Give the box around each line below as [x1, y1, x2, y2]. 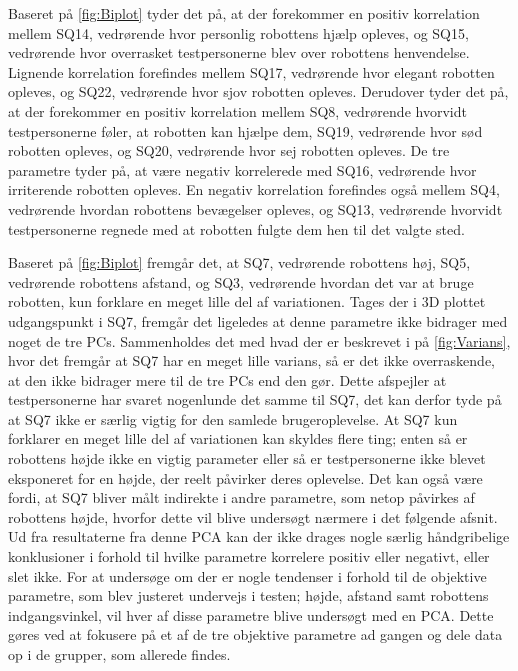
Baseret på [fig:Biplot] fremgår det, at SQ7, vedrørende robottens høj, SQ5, [8, 252, 471, 273]
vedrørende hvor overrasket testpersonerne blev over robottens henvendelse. [8, 42, 470, 63]
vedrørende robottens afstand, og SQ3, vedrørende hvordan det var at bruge [8, 271, 474, 292]
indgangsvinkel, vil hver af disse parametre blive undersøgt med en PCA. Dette [8, 604, 494, 625]
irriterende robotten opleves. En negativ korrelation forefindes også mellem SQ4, [8, 179, 500, 200]
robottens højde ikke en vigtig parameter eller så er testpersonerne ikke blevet [8, 448, 486, 469]
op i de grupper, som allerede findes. [8, 644, 231, 664]
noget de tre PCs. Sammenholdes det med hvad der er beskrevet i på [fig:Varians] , [8, 330, 511, 351]
